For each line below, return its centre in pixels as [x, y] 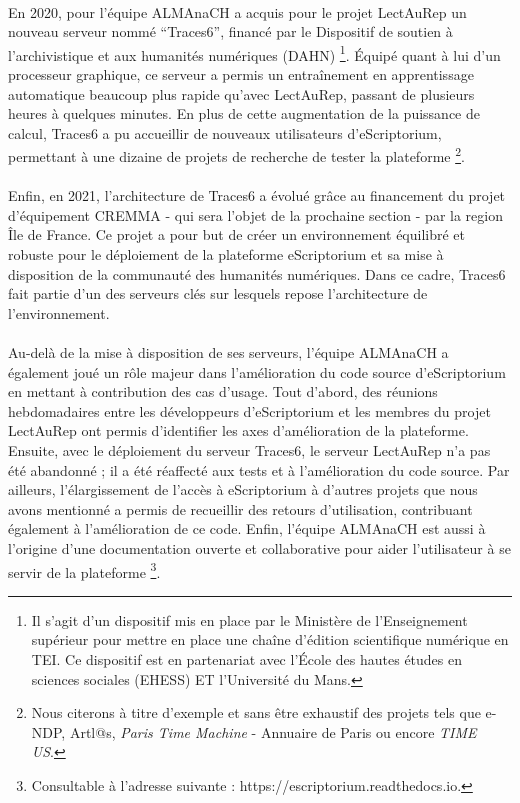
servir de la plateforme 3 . [84, 570]
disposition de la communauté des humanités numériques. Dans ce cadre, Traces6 [257, 273]
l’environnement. [59, 312]
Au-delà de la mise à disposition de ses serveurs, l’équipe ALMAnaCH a [228, 352]
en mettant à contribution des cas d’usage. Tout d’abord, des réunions [223, 391]
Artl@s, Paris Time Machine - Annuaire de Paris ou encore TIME [273, 731]
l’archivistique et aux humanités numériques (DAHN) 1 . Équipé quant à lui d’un [254, 53]
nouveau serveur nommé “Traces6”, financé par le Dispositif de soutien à [230, 31]
